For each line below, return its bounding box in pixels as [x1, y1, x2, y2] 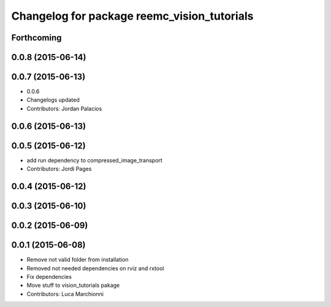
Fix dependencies [26, 273, 72, 280]
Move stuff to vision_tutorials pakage [26, 282, 120, 289]
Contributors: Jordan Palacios [26, 105, 102, 112]
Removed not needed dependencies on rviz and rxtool [26, 264, 164, 272]
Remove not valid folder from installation [26, 256, 129, 263]
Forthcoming [11, 32, 62, 43]
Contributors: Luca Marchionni [26, 290, 104, 297]
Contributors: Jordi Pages [26, 165, 92, 173]
